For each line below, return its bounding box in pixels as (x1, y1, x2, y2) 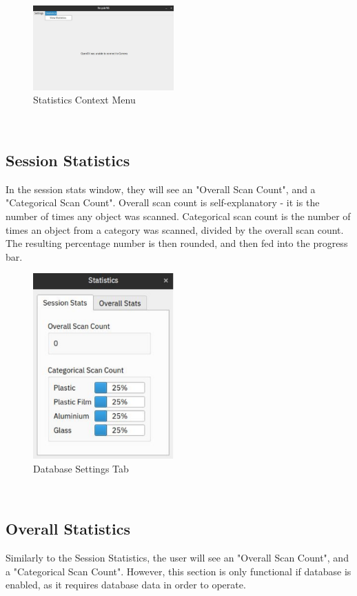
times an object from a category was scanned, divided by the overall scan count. (6, 222, 344, 237)
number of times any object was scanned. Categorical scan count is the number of (6, 208, 351, 223)
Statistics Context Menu (33, 92, 136, 107)
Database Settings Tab (33, 461, 129, 475)
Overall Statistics (6, 518, 130, 539)
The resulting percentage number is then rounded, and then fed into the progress (6, 236, 348, 250)
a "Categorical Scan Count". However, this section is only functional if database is (6, 564, 351, 578)
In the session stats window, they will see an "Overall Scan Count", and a (6, 181, 316, 196)
